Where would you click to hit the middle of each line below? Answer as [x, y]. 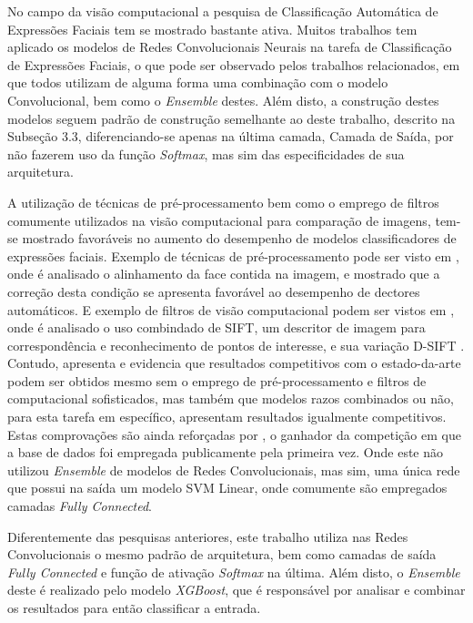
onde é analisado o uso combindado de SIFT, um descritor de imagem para [216, 327]
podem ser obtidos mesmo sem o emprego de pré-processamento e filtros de [217, 380]
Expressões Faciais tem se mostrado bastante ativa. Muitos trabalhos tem [212, 29]
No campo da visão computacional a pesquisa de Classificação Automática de [223, 11]
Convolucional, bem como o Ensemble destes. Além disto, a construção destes [223, 100]
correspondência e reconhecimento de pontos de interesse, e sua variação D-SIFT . [236, 345]
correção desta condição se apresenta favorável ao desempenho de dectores [214, 291]
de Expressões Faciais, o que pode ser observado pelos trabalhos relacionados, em [234, 64]
